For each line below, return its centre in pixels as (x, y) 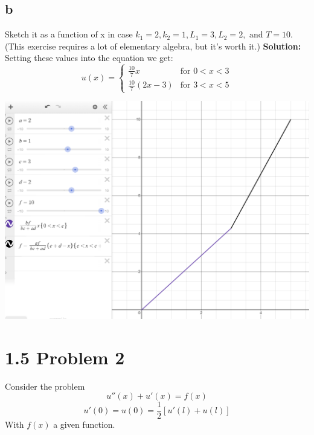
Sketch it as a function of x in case (69, 34)
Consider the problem (45, 386)
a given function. (84, 424)
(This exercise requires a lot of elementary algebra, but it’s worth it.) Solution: (153, 46)
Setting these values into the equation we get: (89, 58)
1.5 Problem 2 (65, 357)
